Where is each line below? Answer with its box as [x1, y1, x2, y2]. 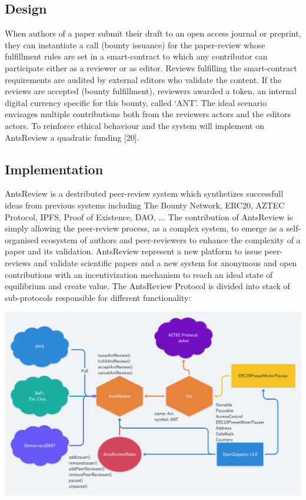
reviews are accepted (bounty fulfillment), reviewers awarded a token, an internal [5, 85, 297, 97]
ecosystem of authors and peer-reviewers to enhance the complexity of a [41, 233, 301, 246]
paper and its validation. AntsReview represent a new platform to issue [5, 245, 262, 257]
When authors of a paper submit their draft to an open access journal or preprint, [5, 27, 301, 39]
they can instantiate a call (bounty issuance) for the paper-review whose [5, 38, 265, 51]
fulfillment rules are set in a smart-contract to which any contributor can [5, 50, 268, 62]
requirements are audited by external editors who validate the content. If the [5, 73, 282, 85]
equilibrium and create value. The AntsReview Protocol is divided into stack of [5, 280, 290, 292]
